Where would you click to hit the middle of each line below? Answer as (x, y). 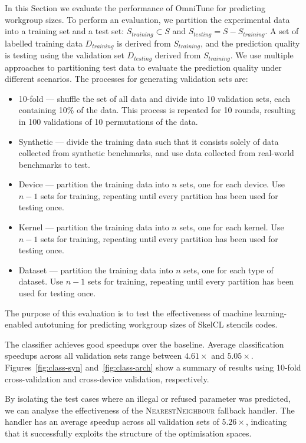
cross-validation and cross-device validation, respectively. (107, 378)
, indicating (266, 421)
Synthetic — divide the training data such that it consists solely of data (149, 141)
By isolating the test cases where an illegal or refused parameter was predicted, (148, 399)
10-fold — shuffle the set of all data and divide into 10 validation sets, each (154, 98)
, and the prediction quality (250, 43)
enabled (19, 324)
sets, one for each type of (228, 270)
